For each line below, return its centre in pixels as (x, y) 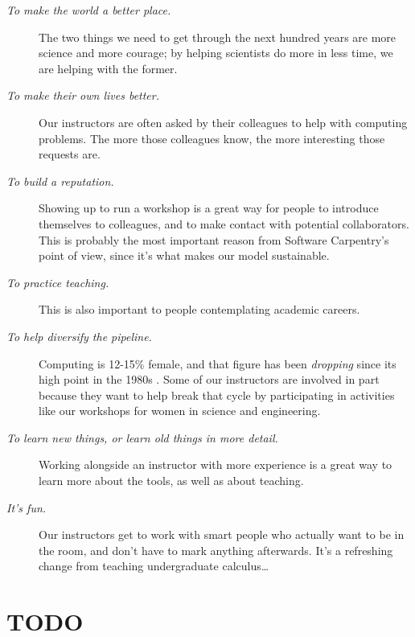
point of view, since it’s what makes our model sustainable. (184, 255)
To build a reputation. (60, 181)
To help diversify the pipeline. (79, 336)
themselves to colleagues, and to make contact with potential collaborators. (224, 223)
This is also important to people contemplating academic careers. (199, 309)
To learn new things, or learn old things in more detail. (142, 437)
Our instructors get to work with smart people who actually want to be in (222, 534)
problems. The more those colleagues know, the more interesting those (212, 138)
